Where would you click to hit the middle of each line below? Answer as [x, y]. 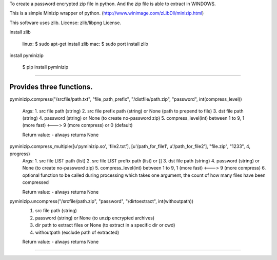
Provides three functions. [51, 87]
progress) [20, 154]
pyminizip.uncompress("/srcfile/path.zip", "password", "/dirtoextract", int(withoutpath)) [102, 201]
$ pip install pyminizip [45, 67]
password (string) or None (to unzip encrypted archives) [95, 218]
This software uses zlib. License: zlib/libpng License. [65, 23]
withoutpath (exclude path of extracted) [77, 232]
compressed [35, 182]
